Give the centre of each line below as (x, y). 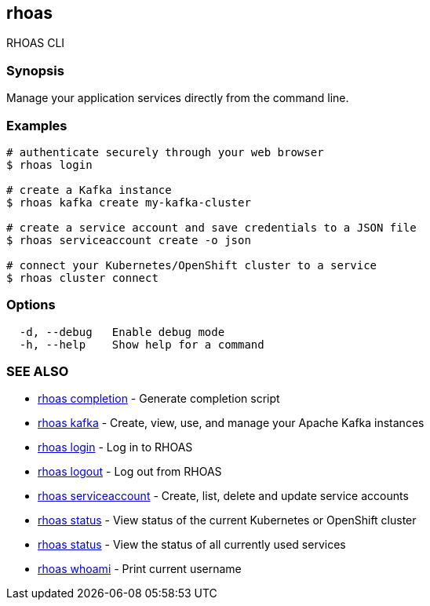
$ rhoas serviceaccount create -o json (129, 240)
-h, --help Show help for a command (142, 344)
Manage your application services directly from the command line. (178, 98)
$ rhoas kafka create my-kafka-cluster (129, 202)
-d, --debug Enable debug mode (122, 332)
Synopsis (35, 70)
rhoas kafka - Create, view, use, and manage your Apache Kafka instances (231, 423)
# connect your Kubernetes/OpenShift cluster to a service (192, 265)
